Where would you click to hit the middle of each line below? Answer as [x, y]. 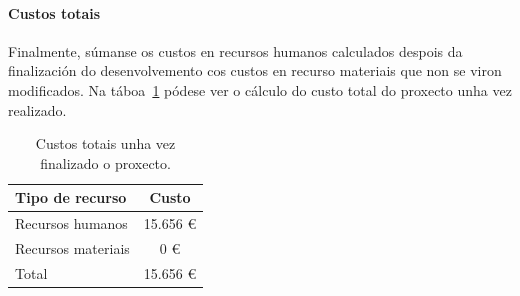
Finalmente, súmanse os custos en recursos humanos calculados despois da [235, 50]
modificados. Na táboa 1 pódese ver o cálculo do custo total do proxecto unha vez [260, 89]
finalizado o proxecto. [105, 162]
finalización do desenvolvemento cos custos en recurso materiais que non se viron [255, 70]
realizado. [37, 109]
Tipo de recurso [71, 197]
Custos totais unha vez [105, 143]
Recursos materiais [72, 248]
